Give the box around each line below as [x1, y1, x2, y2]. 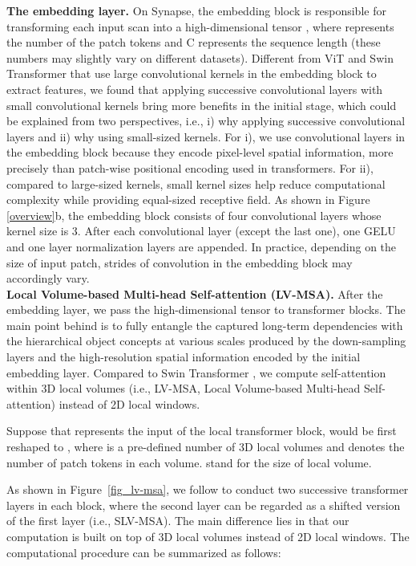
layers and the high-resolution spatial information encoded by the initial [6, 348, 361, 365]
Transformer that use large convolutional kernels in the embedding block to [6, 65, 377, 82]
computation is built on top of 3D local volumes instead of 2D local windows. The [6, 528, 410, 544]
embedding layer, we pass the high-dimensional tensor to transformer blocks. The [6, 301, 406, 318]
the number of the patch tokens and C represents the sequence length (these [6, 34, 381, 51]
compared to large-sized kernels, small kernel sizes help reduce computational [6, 175, 386, 192]
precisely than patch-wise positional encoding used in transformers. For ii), [6, 159, 374, 176]
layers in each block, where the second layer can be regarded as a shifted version [6, 496, 401, 513]
